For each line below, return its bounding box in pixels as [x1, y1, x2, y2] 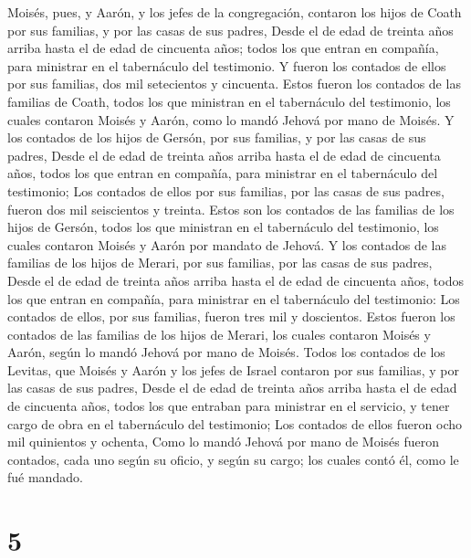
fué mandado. [7, 468, 83, 487]
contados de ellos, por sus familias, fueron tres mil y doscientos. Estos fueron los [7, 307, 455, 326]
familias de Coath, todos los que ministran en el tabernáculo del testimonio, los [7, 91, 451, 111]
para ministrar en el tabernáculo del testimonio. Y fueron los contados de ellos [7, 56, 446, 75]
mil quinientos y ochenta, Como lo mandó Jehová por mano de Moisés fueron [7, 432, 439, 451]
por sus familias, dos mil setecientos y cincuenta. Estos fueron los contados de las [7, 74, 461, 93]
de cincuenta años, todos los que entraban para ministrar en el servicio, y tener [7, 396, 450, 416]
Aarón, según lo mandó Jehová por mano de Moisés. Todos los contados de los [7, 342, 445, 362]
